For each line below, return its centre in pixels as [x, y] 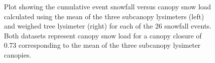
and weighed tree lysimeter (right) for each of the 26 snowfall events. [108, 26]
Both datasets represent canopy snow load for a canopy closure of [103, 35]
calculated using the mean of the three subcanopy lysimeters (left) [104, 16]
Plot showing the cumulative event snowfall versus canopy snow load [107, 6]
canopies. [18, 54]
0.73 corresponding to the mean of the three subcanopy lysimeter [102, 45]
